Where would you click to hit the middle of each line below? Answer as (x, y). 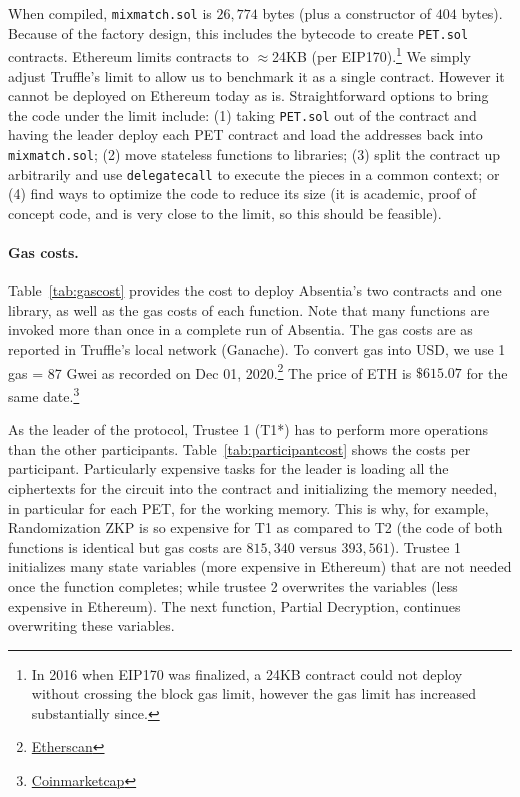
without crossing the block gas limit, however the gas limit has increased (254, 693)
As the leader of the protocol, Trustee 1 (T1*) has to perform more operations (248, 429)
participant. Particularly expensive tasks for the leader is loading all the (228, 468)
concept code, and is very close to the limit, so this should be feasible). (225, 212)
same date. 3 (44, 394)
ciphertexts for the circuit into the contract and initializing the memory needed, (253, 487)
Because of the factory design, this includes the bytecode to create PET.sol (238, 32)
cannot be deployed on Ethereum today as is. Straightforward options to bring (248, 95)
